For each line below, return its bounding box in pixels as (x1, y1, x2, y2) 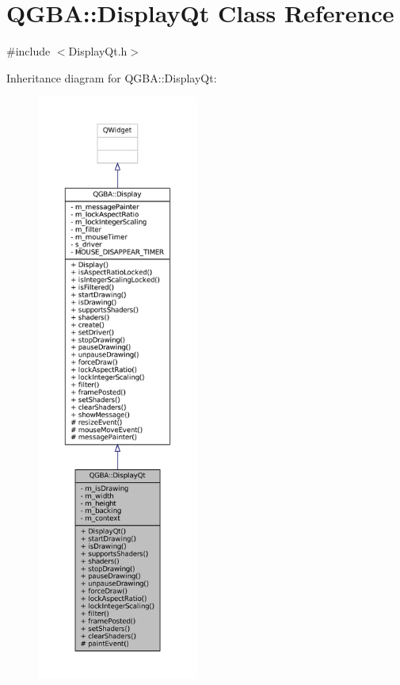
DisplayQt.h (68, 43, 128, 59)
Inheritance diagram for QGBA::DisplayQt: (6, 69, 217, 86)
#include (6, 43, 51, 59)
